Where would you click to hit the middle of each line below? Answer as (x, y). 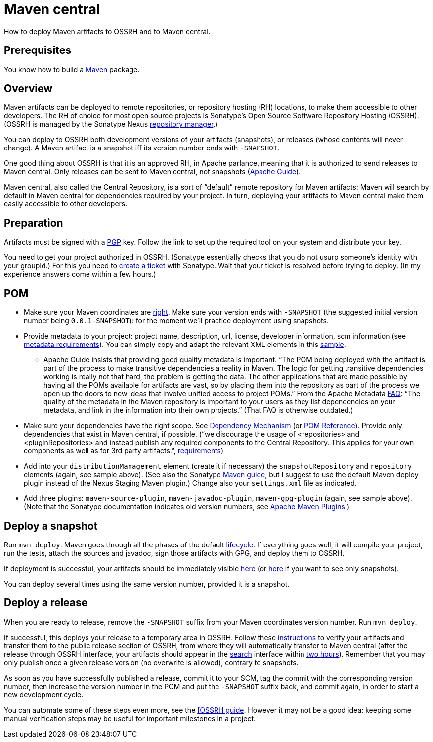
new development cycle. (44, 694)
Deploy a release (46, 603)
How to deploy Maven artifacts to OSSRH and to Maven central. (107, 31)
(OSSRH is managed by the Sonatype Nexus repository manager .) (111, 124)
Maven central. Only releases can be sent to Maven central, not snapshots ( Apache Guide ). (152, 172)
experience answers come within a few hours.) (80, 274)
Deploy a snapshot (51, 526)
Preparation (34, 223)
